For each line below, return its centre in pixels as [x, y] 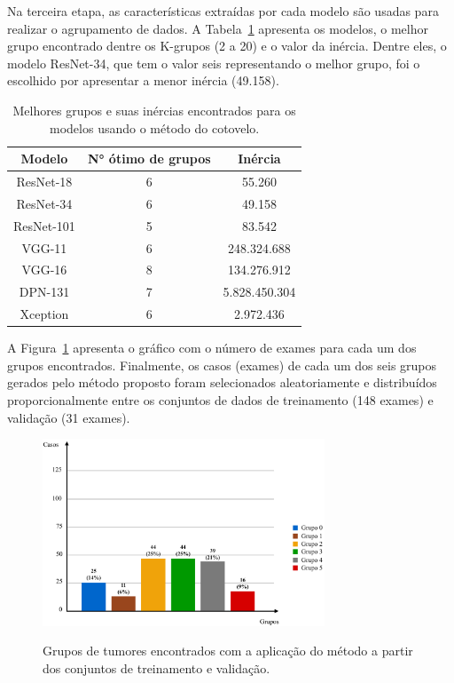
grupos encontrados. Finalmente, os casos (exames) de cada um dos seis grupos [222, 365]
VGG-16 [44, 270]
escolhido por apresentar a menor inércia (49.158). [143, 80]
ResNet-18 [44, 181]
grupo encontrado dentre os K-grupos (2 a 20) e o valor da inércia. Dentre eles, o [227, 46]
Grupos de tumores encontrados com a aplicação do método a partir [228, 651]
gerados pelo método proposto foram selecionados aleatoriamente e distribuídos [222, 382]
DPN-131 [44, 292]
